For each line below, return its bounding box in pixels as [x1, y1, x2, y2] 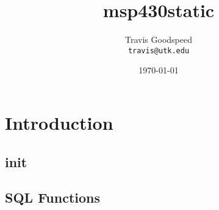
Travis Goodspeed [125, 33, 192, 46]
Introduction [5, 110, 113, 135]
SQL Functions [5, 188, 101, 207]
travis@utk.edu [127, 46, 190, 55]
